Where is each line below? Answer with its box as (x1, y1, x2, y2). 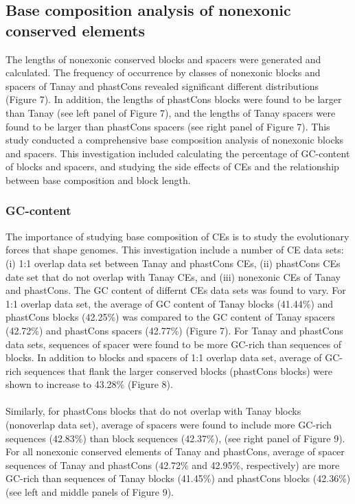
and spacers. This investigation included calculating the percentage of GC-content (5, 146, 350, 160)
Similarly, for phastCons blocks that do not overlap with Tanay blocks (5, 404, 301, 418)
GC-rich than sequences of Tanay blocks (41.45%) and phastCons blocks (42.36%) (5, 471, 351, 485)
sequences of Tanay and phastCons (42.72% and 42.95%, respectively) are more (5, 457, 340, 472)
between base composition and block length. (5, 172, 191, 187)
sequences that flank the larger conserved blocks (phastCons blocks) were (24, 363, 332, 378)
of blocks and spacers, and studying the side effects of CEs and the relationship (5, 159, 339, 174)
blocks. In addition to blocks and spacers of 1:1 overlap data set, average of (5, 350, 322, 365)
